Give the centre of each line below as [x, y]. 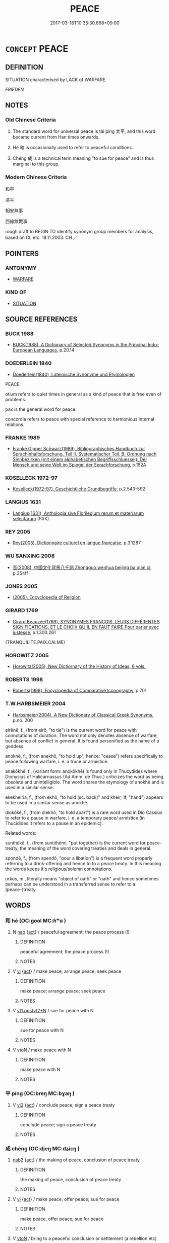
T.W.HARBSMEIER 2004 [36, 704]
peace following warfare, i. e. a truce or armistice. [57, 761]
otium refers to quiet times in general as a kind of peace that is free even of [83, 394]
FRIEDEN [15, 89]
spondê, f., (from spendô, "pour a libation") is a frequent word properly [79, 858]
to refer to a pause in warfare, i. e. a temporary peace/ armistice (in [75, 818]
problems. [16, 399]
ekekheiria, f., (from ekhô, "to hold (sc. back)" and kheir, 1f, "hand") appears [84, 797]
